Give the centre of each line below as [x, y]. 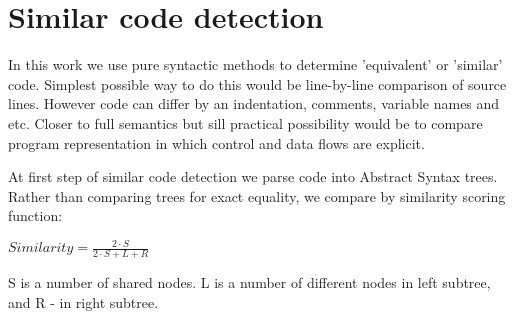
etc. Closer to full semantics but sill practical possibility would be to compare [245, 122]
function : [35, 215]
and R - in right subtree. [83, 301]
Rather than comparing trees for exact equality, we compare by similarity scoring [257, 195]
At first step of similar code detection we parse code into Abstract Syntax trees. [253, 176]
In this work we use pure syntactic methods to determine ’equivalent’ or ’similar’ [255, 64]
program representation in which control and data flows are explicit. [216, 142]
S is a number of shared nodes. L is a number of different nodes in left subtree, [249, 282]
